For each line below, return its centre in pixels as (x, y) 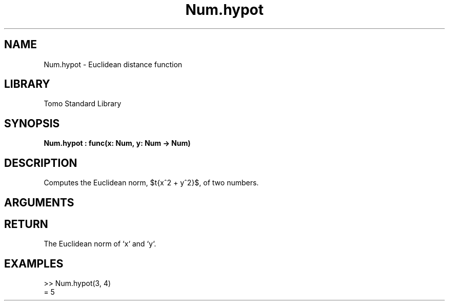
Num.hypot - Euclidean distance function (113, 64)
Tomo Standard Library (83, 104)
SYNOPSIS (32, 123)
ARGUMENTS (39, 202)
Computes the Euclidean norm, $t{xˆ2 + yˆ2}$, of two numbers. (151, 183)
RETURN (26, 224)
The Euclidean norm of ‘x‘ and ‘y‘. (100, 244)
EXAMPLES (34, 263)
